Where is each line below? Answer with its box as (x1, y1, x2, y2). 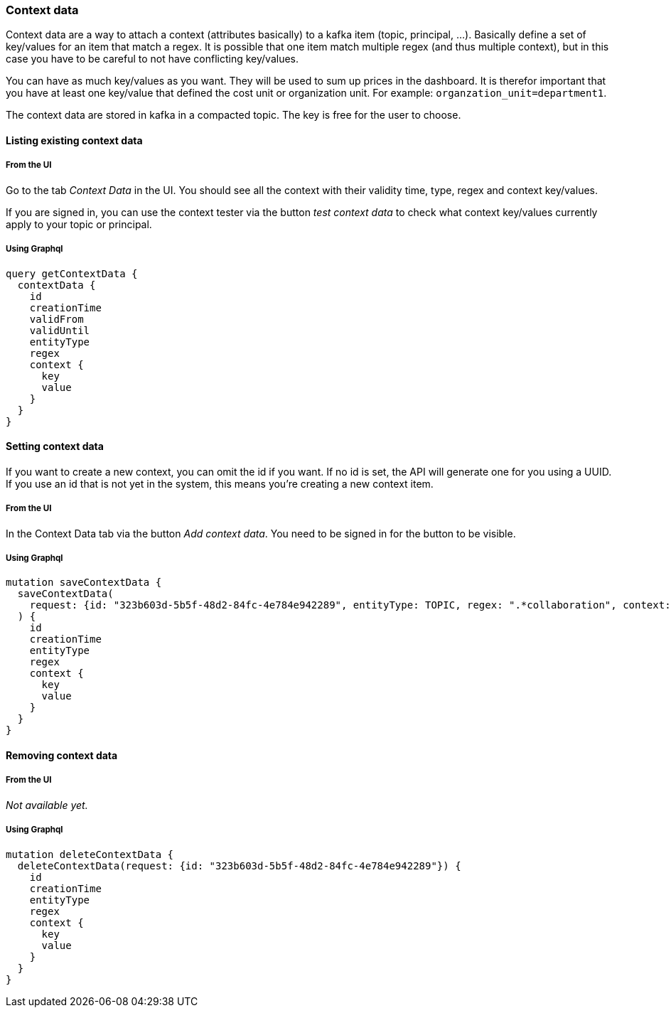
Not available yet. (6, 798, 88, 811)
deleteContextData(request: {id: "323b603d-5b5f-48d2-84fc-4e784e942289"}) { (17, 859, 461, 872)
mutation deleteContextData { (6, 848, 174, 860)
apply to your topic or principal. (6, 218, 152, 230)
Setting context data (6, 440, 104, 453)
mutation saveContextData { (6, 577, 162, 589)
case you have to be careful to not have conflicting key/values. (6, 53, 299, 65)
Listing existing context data (6, 134, 143, 146)
